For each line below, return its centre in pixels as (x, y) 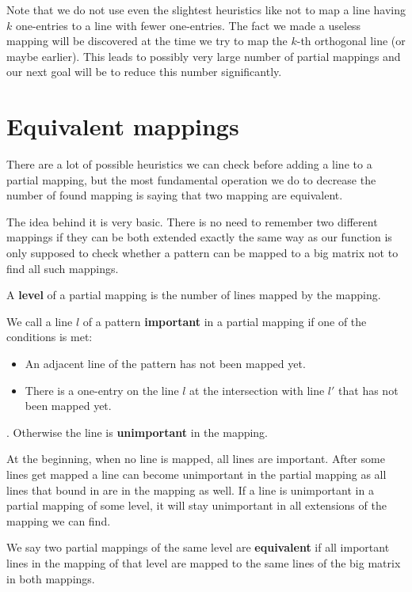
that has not (368, 390)
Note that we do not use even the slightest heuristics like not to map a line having (206, 9)
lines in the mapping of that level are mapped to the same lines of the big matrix (204, 562)
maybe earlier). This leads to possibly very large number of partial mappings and (204, 56)
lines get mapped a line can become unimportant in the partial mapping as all (196, 474)
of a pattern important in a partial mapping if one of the (225, 321)
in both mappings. (51, 578)
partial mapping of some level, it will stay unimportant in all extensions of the (196, 505)
